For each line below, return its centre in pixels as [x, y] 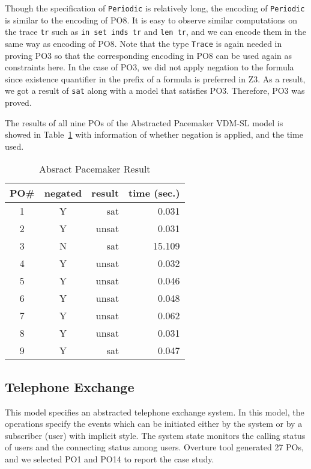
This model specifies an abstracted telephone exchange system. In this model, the [155, 412]
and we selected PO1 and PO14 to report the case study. [110, 458]
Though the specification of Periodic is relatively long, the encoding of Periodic [155, 8]
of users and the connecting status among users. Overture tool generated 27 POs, [154, 447]
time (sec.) [154, 193]
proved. [18, 102]
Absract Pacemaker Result [95, 169]
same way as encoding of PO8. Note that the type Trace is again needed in [143, 43]
